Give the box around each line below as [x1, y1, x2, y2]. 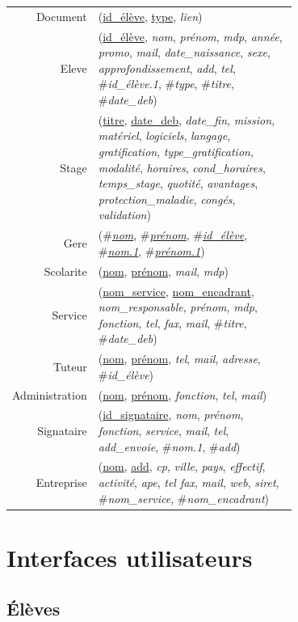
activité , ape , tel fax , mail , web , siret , [98, 474, 279, 491]
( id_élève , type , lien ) [98, 7, 203, 24]
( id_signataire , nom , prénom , [98, 406, 244, 423]
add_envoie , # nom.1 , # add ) [98, 438, 241, 455]
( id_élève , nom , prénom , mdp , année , [98, 28, 283, 44]
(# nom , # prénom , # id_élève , [98, 226, 248, 243]
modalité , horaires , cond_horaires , [98, 159, 266, 176]
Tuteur [53, 358, 87, 374]
